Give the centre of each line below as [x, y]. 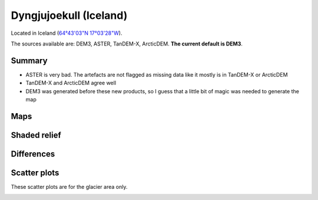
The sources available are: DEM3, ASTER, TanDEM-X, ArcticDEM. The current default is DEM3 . [127, 44]
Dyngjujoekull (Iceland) [69, 15]
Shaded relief [36, 135]
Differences [33, 154]
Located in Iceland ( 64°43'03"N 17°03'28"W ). [67, 33]
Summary [29, 60]
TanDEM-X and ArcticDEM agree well [71, 83]
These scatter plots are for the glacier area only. [69, 186]
